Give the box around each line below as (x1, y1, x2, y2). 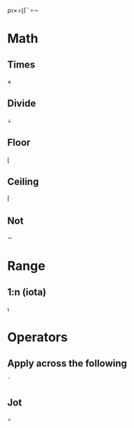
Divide (7, 98, 36, 110)
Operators (7, 329, 68, 346)
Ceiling (7, 176, 39, 188)
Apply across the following (7, 357, 128, 369)
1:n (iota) (7, 286, 47, 298)
